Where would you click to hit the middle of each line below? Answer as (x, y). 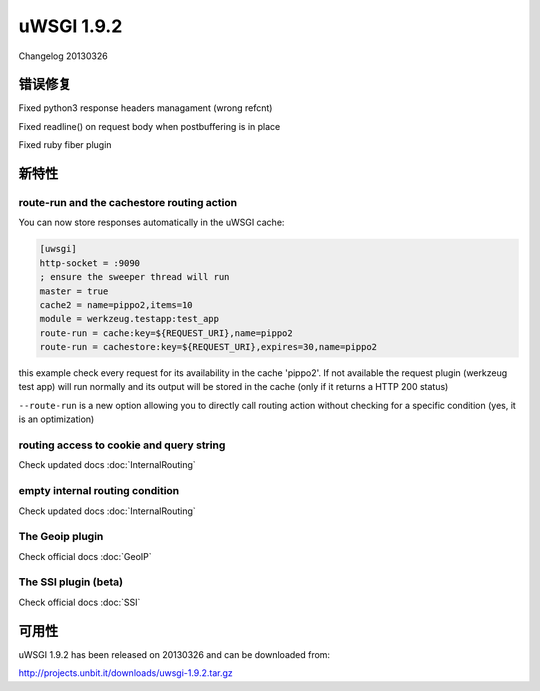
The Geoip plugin (61, 537)
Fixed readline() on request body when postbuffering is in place (149, 126)
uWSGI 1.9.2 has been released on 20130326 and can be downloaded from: (174, 654)
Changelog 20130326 (63, 56)
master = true (74, 291)
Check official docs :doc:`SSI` (79, 602)
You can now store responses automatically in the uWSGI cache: (151, 222)
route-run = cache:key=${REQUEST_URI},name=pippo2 (166, 333)
